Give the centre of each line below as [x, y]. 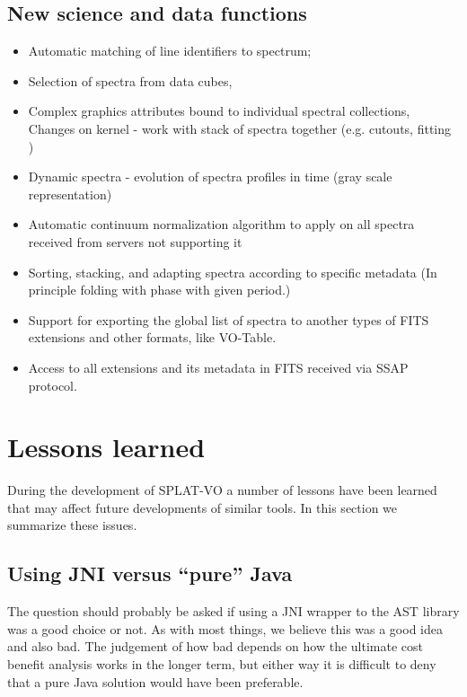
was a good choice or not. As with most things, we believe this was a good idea [225, 628]
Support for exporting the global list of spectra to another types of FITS [229, 319]
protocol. [53, 385]
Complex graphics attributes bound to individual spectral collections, [219, 111]
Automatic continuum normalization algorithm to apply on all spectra [221, 224]
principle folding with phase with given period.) [159, 290]
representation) [70, 194]
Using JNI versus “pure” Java [150, 573]
